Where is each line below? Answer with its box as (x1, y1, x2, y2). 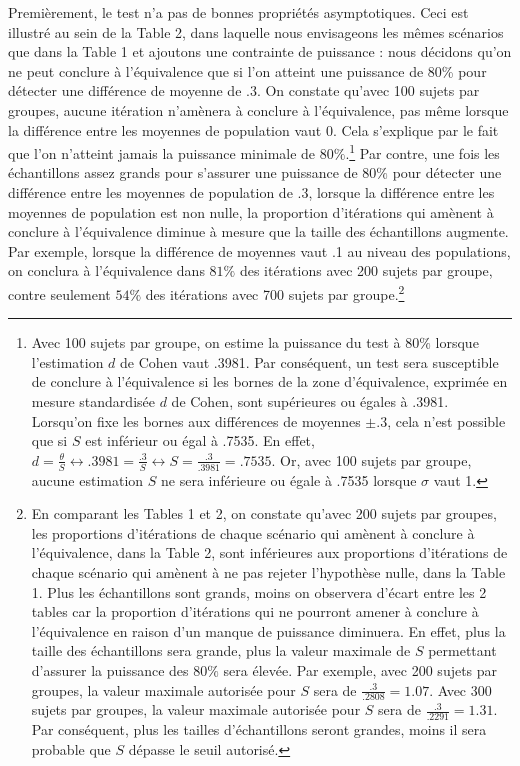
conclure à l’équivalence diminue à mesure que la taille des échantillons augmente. (8, 221, 509, 242)
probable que (31, 738, 111, 759)
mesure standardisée (31, 391, 155, 411)
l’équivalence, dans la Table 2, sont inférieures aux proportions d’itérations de (31, 542, 508, 563)
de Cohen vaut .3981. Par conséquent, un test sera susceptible (120, 351, 499, 372)
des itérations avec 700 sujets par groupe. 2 (145, 280, 405, 304)
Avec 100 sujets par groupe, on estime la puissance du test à (31, 332, 401, 353)
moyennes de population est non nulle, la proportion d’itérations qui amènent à (8, 201, 494, 222)
